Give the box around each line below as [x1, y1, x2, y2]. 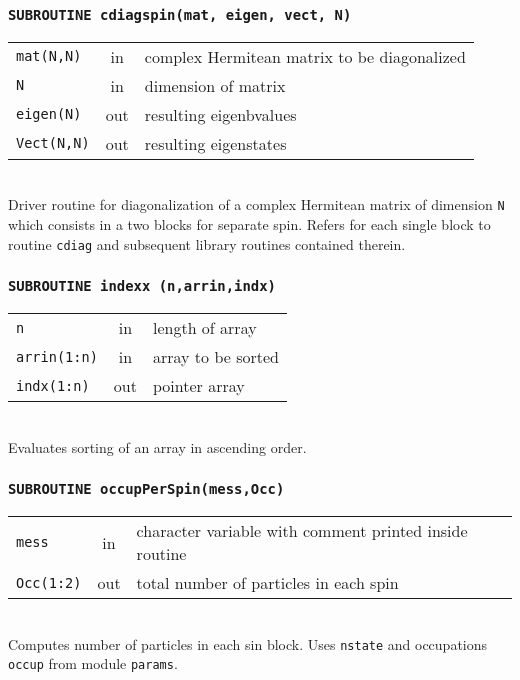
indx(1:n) [16, 377, 90, 394]
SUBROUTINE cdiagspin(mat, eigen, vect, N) [8, 6, 352, 23]
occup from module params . [8, 653, 178, 674]
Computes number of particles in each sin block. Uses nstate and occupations [8, 633, 488, 654]
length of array [152, 316, 257, 340]
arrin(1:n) [16, 348, 98, 365]
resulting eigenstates [144, 131, 287, 155]
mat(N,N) [16, 48, 82, 65]
